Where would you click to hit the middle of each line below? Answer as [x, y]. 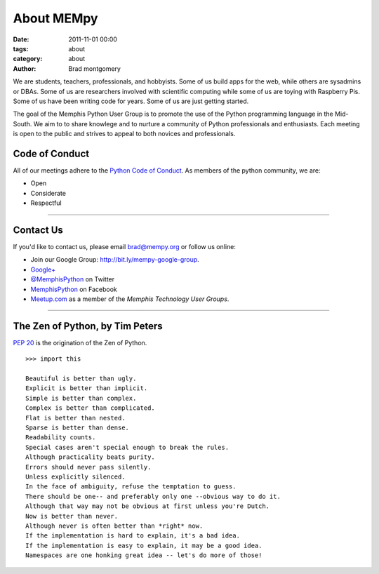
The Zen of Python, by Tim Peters [88, 326]
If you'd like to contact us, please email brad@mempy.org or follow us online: [125, 247]
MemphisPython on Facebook [74, 289]
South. [22, 124]
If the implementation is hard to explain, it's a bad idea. [133, 536]
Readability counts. [61, 438]
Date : [21, 39]
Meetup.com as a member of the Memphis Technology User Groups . [130, 299]
